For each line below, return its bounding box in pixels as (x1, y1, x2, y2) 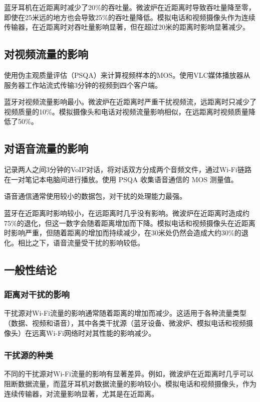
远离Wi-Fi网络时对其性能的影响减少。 (32, 327, 155, 338)
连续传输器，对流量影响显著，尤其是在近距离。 (4, 388, 158, 398)
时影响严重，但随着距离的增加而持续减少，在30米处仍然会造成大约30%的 (4, 227, 241, 238)
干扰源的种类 (4, 349, 54, 361)
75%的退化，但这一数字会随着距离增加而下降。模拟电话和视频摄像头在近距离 (4, 217, 255, 228)
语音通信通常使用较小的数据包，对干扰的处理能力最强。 (4, 191, 186, 201)
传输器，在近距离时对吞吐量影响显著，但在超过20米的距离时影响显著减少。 (4, 22, 249, 32)
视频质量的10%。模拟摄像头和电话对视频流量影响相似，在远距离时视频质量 (4, 106, 248, 116)
